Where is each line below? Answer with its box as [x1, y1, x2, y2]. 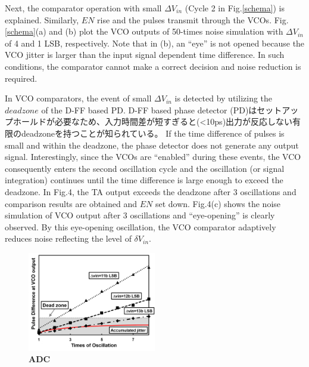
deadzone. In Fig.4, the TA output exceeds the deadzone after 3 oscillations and [5, 185, 296, 198]
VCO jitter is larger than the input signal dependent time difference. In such [5, 48, 285, 61]
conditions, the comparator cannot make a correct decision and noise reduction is [5, 60, 301, 72]
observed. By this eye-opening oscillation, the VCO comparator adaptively [5, 220, 276, 233]
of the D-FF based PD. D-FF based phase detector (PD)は [41, 103, 257, 116]
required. [5, 72, 38, 84]
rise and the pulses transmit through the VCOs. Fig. [97, 13, 289, 26]
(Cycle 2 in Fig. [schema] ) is [185, 2, 285, 14]
